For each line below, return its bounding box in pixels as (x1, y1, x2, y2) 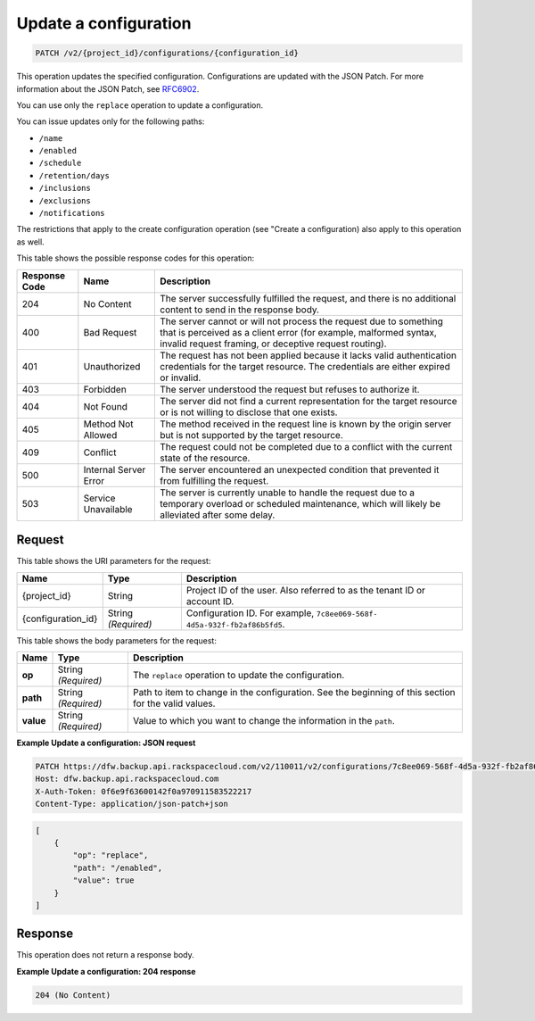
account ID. (185, 594, 235, 607)
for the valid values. (132, 697, 216, 710)
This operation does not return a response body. (16, 950, 195, 960)
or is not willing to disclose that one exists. (160, 406, 338, 419)
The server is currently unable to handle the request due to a (160, 486, 415, 499)
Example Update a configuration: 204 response (16, 966, 196, 976)
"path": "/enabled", (72, 862, 163, 873)
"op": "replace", (72, 851, 149, 860)
